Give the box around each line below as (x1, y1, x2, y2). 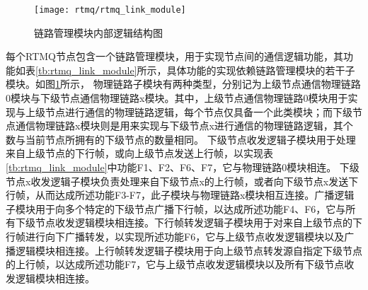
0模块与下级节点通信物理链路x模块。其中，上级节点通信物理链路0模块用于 (6, 91, 348, 105)
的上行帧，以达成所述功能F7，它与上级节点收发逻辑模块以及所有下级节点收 (6, 257, 355, 272)
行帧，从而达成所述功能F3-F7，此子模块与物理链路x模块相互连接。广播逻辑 (6, 187, 355, 202)
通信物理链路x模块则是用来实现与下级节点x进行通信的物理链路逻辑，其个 (15, 118, 353, 133)
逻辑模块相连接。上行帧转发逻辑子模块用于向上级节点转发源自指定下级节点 (15, 243, 362, 257)
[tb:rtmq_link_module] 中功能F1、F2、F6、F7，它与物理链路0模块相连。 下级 (6, 160, 360, 174)
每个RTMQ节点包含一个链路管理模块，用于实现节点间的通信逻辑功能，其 (6, 49, 343, 64)
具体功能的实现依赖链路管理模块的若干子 (166, 62, 355, 77)
